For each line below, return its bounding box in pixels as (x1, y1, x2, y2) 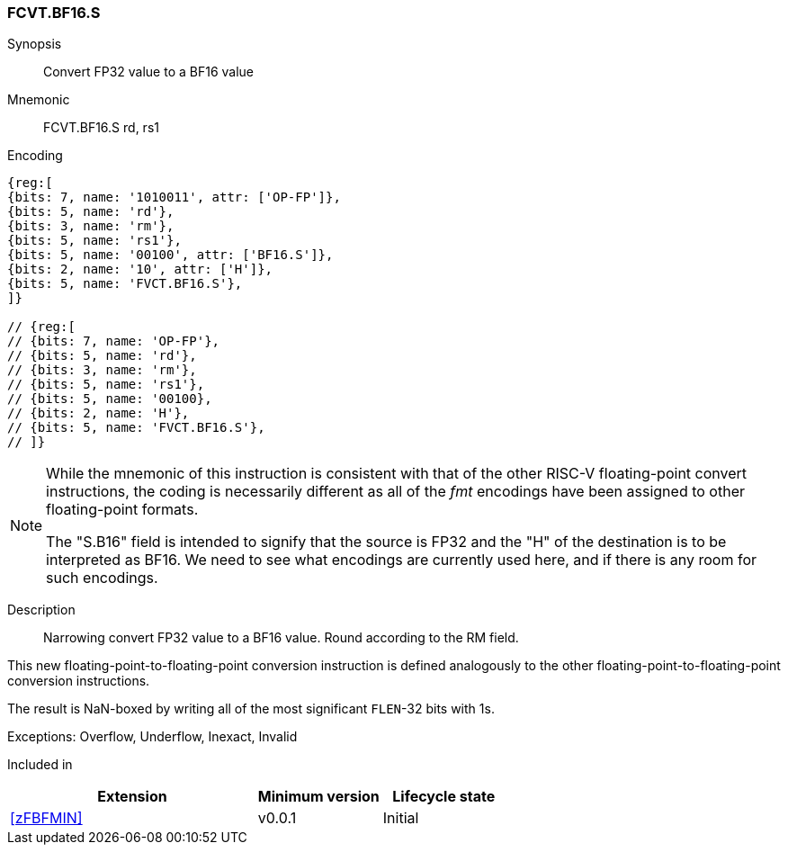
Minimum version (257, 787, 380, 806)
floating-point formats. (46, 500, 199, 519)
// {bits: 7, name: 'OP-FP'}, (7, 334, 220, 349)
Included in (7, 757, 73, 773)
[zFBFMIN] (10, 809, 83, 828)
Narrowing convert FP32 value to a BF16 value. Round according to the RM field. (43, 630, 519, 646)
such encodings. (46, 569, 158, 587)
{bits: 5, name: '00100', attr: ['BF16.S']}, (7, 247, 334, 263)
